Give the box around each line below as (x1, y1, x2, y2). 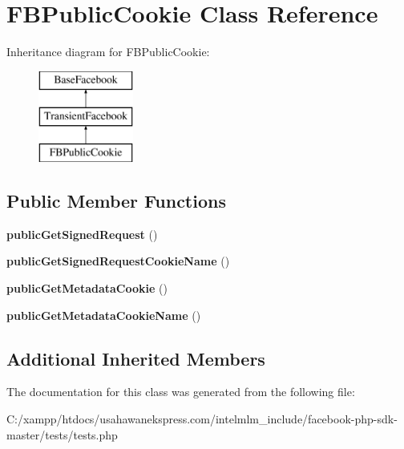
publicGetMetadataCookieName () (6, 306, 201, 323)
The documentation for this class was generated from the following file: (6, 383, 355, 400)
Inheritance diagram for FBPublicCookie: (6, 43, 210, 60)
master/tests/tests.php (6, 426, 118, 443)
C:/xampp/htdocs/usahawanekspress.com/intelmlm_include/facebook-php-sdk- (6, 411, 398, 427)
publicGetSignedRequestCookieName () (6, 253, 230, 269)
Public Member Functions (6, 188, 226, 213)
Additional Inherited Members (6, 346, 265, 370)
